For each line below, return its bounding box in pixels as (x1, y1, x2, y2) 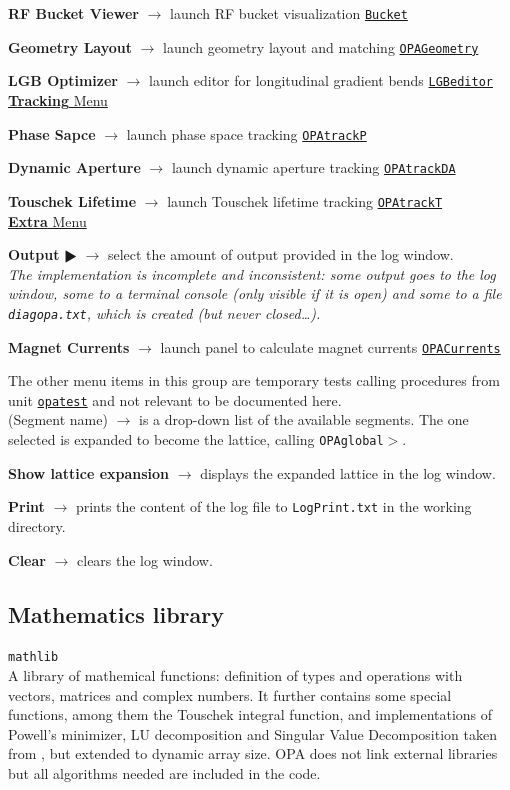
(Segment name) (8, 409, 108, 430)
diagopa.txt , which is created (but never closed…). (8, 302, 321, 323)
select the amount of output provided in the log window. (107, 244, 454, 265)
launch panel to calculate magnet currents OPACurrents (160, 336, 501, 357)
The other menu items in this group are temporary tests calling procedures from (8, 370, 500, 391)
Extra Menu (8, 210, 87, 231)
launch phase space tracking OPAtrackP (126, 123, 367, 144)
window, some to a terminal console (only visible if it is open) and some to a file (8, 283, 502, 304)
